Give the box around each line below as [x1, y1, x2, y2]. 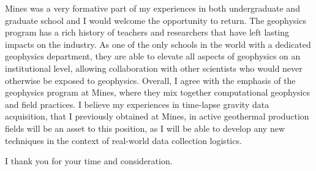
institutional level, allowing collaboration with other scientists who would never [5, 61, 303, 74]
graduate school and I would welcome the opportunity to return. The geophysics [5, 13, 306, 26]
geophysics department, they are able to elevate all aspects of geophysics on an [5, 50, 301, 63]
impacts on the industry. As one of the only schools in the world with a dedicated [5, 37, 311, 50]
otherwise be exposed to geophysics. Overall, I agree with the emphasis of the [5, 74, 296, 86]
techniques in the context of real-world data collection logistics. [5, 134, 242, 146]
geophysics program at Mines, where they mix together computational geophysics [5, 86, 310, 99]
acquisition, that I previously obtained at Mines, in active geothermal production [5, 110, 309, 123]
